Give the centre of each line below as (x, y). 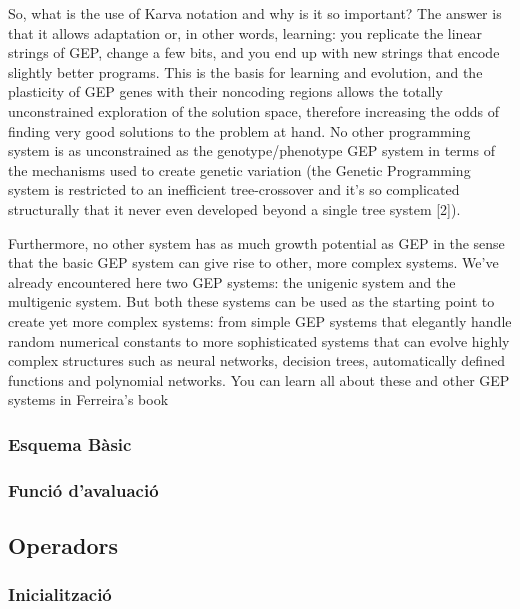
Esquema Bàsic (70, 443)
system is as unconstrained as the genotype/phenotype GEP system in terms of (251, 150)
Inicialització (60, 594)
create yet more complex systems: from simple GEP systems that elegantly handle (260, 320)
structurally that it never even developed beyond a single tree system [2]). (234, 208)
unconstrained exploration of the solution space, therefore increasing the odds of (254, 110)
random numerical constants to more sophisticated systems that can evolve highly (259, 340)
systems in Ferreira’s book (88, 399)
